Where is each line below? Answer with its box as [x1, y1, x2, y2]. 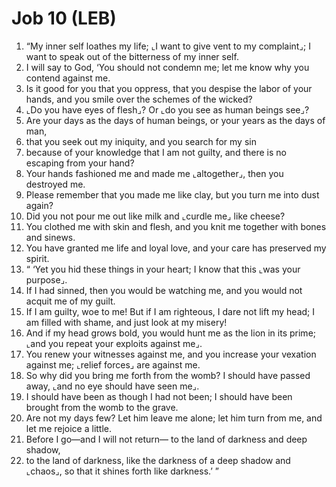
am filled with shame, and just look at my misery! [25, 316, 228, 328]
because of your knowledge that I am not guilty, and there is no [25, 146, 287, 158]
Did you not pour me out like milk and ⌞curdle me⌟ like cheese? [25, 210, 286, 222]
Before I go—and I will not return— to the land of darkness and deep [25, 433, 308, 445]
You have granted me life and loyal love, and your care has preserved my [25, 242, 327, 254]
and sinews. [25, 231, 76, 243]
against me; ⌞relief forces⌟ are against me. [25, 358, 201, 371]
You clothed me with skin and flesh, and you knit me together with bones [25, 220, 327, 232]
